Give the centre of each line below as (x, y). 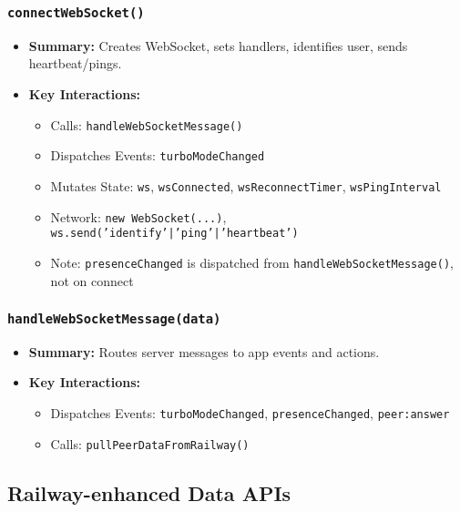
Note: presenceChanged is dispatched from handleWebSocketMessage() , (252, 262)
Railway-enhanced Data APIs (149, 492)
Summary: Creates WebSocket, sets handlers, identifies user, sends (218, 45)
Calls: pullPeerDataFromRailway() (150, 443)
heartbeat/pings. (75, 63)
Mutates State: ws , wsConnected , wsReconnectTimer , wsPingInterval (246, 185)
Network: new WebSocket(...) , (138, 216)
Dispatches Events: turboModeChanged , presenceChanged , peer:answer (250, 413)
